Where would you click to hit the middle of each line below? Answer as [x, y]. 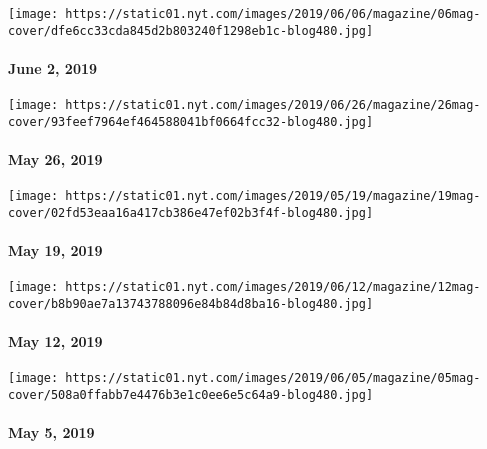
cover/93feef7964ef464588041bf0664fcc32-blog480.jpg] [191, 121]
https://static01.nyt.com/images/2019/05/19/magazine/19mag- [273, 196]
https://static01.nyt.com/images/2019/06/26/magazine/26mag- [273, 105]
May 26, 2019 [55, 159]
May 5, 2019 [51, 432]
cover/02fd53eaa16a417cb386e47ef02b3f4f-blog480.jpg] [191, 212]
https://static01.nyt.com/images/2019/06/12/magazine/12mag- [273, 287]
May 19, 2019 [55, 250]
